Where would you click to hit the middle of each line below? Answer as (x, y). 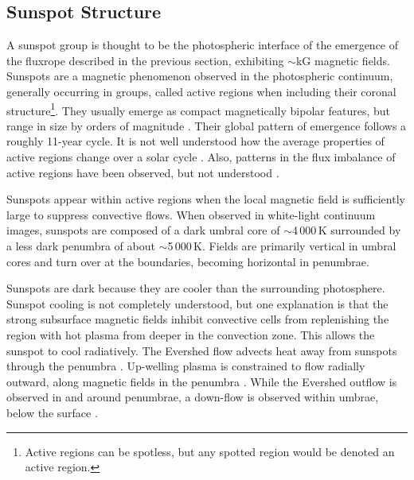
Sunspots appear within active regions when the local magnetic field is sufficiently (206, 199)
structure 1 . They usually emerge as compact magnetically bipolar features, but (198, 109)
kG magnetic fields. (343, 60)
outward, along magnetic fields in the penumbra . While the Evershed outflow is (202, 381)
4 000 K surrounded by (347, 230)
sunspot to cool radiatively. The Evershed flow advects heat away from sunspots (202, 350)
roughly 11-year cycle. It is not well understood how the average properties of (195, 141)
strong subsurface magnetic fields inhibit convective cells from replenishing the (198, 319)
